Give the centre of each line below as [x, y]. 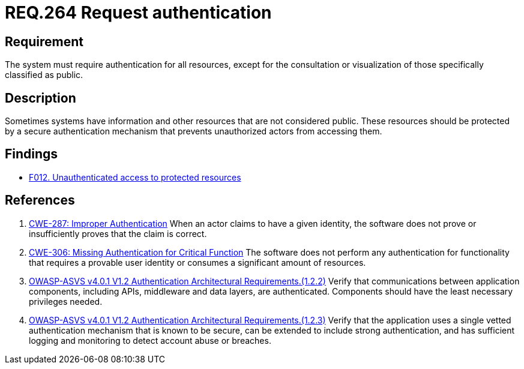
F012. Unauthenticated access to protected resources [135, 177]
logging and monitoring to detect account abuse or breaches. [150, 340]
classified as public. [44, 75]
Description [41, 98]
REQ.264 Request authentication [138, 13]
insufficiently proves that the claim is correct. [118, 233]
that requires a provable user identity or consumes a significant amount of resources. [197, 262]
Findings [32, 154]
